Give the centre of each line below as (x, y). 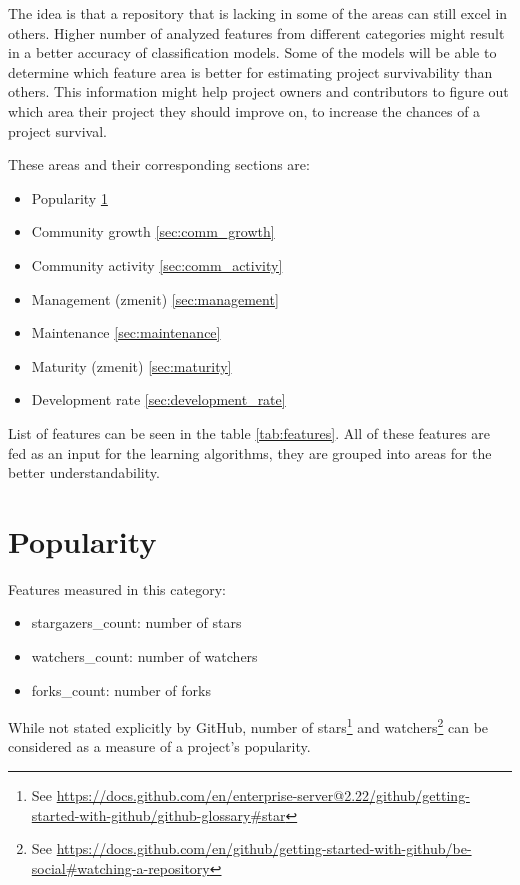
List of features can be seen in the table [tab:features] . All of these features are (249, 432)
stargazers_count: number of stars (136, 622)
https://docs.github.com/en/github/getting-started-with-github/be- (264, 848)
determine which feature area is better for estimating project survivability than (250, 71)
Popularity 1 (69, 197)
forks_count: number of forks (121, 689)
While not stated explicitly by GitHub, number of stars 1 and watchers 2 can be (248, 725)
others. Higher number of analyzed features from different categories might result (256, 32)
